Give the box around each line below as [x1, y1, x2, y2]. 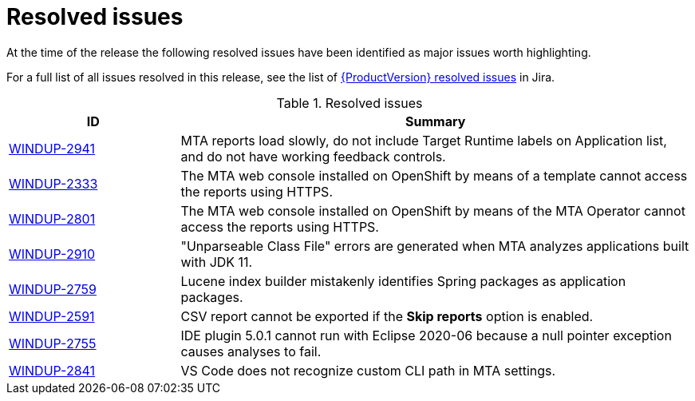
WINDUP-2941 [9, 140, 96, 157]
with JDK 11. [180, 253, 253, 270]
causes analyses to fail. [180, 343, 322, 359]
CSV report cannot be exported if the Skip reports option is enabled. [180, 308, 594, 324]
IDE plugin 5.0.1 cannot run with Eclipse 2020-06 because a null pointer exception [180, 327, 672, 343]
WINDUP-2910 [9, 245, 96, 262]
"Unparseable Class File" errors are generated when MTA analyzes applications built [180, 237, 689, 254]
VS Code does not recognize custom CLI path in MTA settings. [180, 362, 556, 379]
